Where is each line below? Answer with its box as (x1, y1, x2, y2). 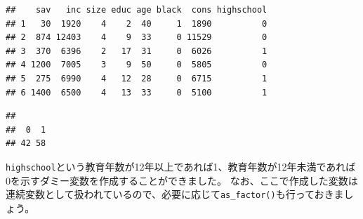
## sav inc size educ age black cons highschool (6, 5, 268, 15)
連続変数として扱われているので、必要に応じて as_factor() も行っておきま (6, 187, 344, 201)
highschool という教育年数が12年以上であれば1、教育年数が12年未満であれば (6, 159, 356, 173)
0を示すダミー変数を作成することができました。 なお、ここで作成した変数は (6, 173, 358, 187)
